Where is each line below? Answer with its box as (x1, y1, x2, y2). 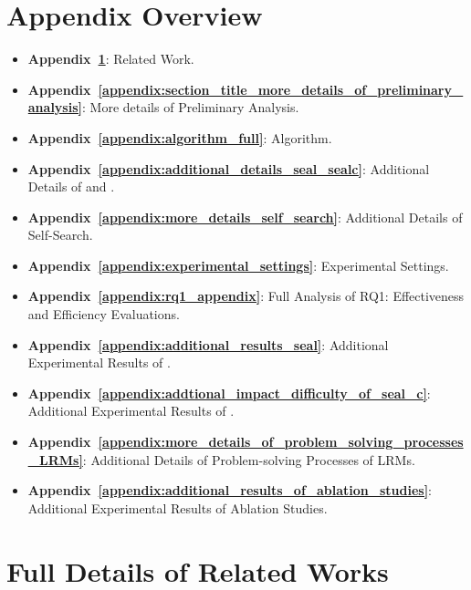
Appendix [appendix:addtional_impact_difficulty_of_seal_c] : (27, 383, 431, 402)
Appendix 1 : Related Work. (27, 49, 194, 68)
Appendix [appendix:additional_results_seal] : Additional (27, 335, 389, 354)
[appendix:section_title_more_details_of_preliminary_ (98, 79, 464, 98)
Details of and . (27, 177, 115, 196)
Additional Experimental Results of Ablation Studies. (27, 498, 328, 517)
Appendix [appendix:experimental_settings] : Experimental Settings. (27, 255, 449, 274)
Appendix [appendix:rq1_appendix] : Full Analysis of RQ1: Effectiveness (27, 286, 465, 305)
